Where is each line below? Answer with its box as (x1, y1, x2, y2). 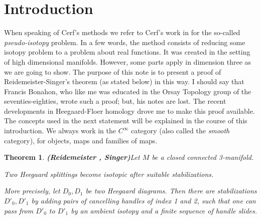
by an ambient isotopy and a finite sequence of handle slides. (71, 205, 257, 215)
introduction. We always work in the (4, 125, 116, 136)
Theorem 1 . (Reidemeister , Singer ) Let (4, 152, 140, 162)
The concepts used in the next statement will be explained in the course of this (4, 115, 247, 126)
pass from (4, 205, 34, 215)
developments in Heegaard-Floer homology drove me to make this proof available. (4, 105, 255, 116)
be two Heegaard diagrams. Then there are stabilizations (85, 185, 257, 196)
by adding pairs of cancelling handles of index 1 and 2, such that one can (31, 195, 256, 206)
